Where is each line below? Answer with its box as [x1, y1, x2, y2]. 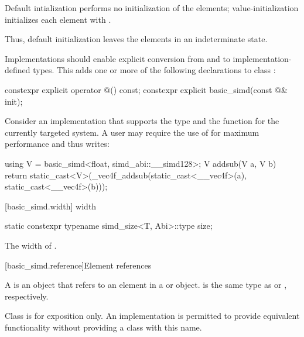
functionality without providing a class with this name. [5, 321, 202, 333]
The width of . [5, 239, 57, 251]
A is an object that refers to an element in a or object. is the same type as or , [5, 278, 287, 291]
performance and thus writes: [5, 137, 110, 150]
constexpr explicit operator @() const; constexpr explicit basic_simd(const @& [5, 83, 288, 95]
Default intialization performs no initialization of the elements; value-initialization [5, 2, 299, 13]
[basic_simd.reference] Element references [5, 259, 152, 271]
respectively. [5, 290, 49, 302]
